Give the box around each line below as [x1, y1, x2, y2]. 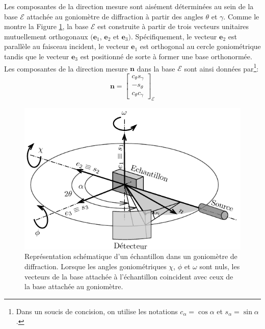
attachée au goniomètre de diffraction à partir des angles [26, 11, 203, 21]
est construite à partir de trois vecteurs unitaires [97, 21, 249, 32]
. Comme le [223, 11, 259, 21]
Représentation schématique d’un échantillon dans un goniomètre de [24, 251, 237, 262]
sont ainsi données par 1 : [184, 61, 259, 74]
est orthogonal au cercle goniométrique [140, 41, 261, 52]
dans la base [137, 63, 175, 74]
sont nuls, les [199, 261, 240, 271]
